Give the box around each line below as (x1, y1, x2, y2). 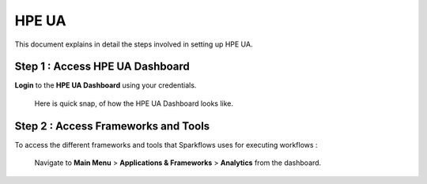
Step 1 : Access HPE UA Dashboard (14, 60, 190, 73)
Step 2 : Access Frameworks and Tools (14, 119, 210, 133)
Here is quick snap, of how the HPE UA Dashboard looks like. (34, 99, 233, 108)
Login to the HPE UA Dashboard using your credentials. (14, 81, 197, 90)
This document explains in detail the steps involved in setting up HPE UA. (14, 39, 253, 49)
